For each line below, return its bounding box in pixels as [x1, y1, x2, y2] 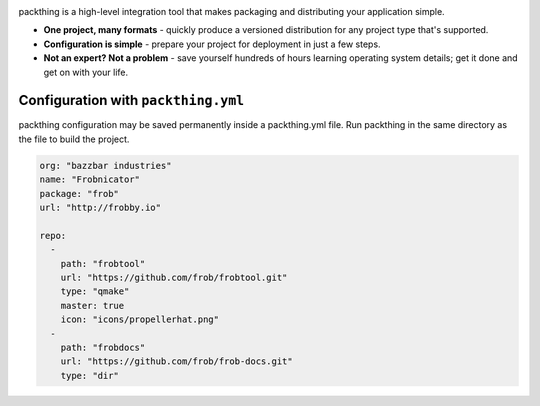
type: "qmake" [60, 286, 130, 297]
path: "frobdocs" [60, 341, 146, 353]
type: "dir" [60, 370, 120, 381]
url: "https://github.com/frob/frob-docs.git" [60, 356, 294, 367]
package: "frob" [39, 188, 120, 199]
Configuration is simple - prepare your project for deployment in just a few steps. [43, 38, 381, 50]
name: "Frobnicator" [39, 174, 140, 185]
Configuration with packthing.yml [18, 92, 245, 109]
